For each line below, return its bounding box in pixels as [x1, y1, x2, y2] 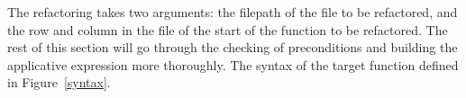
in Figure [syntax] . [7, 73, 111, 92]
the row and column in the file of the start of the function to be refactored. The [7, 20, 448, 39]
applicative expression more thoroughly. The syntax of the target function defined [7, 55, 459, 74]
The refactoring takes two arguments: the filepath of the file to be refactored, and [7, 3, 458, 21]
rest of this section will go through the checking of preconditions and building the [7, 38, 458, 57]
